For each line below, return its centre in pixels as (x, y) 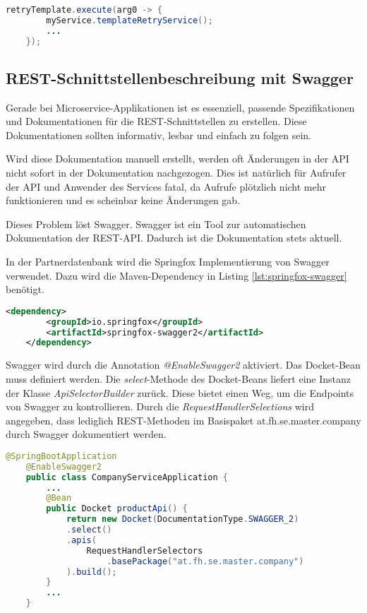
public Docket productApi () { (117, 509)
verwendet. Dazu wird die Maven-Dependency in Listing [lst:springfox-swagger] (176, 275)
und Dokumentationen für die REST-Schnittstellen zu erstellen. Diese (156, 121)
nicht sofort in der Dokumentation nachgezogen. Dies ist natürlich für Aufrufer (176, 173)
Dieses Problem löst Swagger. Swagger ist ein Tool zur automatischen (156, 224)
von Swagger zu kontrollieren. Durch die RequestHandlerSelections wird (160, 406)
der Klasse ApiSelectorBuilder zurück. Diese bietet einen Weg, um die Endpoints (180, 392)
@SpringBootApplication (61, 456)
